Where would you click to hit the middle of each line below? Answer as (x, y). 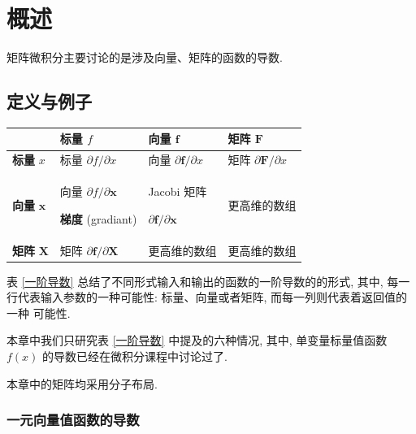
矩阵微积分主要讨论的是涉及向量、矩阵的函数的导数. (145, 57)
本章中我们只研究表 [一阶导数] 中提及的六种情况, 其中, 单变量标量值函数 (197, 340)
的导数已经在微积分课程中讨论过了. (135, 356)
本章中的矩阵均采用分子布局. (82, 383)
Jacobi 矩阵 (178, 191)
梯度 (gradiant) (98, 218)
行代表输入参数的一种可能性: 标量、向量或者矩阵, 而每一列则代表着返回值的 (207, 297)
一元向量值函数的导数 (73, 420)
